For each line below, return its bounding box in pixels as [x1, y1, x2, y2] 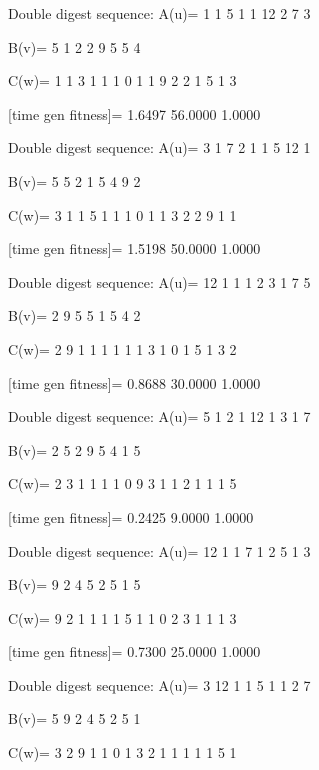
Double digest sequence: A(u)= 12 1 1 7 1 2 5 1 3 [8, 540, 311, 561]
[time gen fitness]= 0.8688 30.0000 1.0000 [8, 372, 261, 393]
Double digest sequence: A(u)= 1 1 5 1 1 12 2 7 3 [8, 3, 311, 23]
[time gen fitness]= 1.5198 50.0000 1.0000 [8, 238, 261, 259]
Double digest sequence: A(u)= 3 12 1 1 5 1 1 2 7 [8, 674, 311, 695]
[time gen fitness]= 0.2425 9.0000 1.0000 [8, 506, 254, 527]
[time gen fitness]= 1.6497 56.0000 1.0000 [8, 103, 261, 124]
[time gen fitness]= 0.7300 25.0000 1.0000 [8, 641, 261, 662]
